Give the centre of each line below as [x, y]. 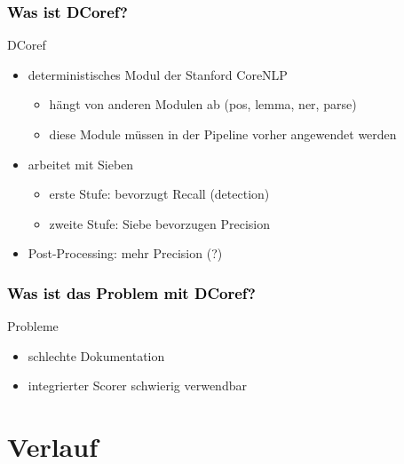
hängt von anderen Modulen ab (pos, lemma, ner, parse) [203, 104]
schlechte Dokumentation [96, 355]
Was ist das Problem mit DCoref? [131, 292]
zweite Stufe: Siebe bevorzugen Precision [160, 223]
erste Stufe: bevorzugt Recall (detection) [159, 194]
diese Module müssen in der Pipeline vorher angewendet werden [223, 134]
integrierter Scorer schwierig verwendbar [137, 385]
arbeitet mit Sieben [81, 164]
